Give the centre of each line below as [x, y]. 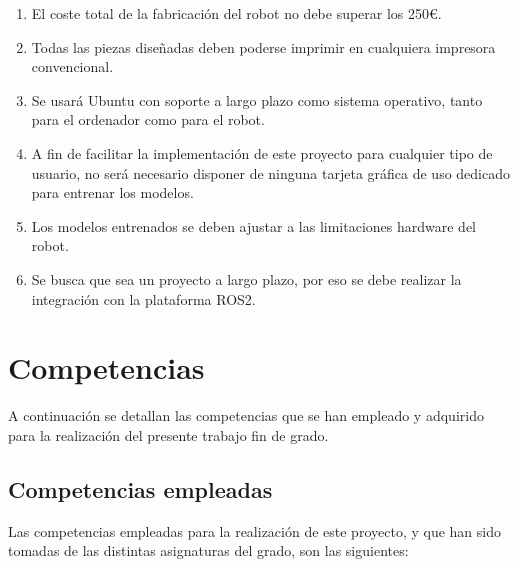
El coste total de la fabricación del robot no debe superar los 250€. [236, 13]
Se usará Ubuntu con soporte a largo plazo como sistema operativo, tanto [257, 99]
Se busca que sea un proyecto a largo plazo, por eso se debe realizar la [246, 278]
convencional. [72, 66]
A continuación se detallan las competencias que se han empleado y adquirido [246, 415]
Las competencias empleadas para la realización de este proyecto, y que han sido [254, 530]
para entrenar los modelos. [112, 192]
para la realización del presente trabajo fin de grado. [168, 434]
